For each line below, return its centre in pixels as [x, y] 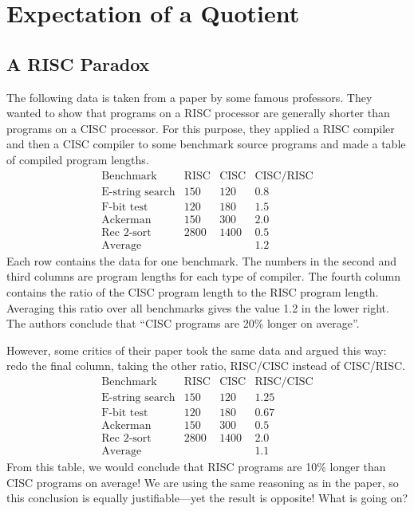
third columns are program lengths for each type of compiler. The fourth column [203, 276]
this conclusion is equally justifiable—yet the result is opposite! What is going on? [207, 498]
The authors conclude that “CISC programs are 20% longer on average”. [183, 323]
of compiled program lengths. [78, 159]
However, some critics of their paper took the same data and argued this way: [197, 350]
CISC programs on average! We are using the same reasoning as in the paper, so [203, 482]
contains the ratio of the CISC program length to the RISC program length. [193, 291]
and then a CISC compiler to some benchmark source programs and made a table [206, 144]
